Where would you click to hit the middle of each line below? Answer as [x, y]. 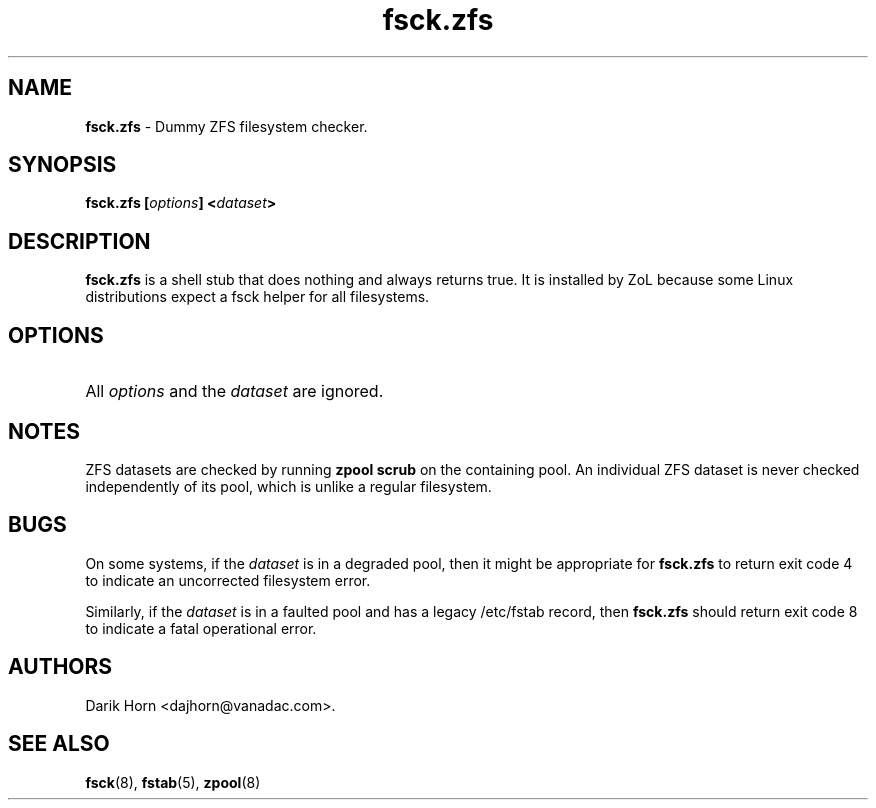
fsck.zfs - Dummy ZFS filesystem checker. [226, 126]
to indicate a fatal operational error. [201, 628]
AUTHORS [60, 667]
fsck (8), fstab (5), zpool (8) [173, 782]
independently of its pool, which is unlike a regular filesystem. [288, 486]
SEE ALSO [59, 744]
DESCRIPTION [79, 241]
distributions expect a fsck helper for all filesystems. [257, 297]
